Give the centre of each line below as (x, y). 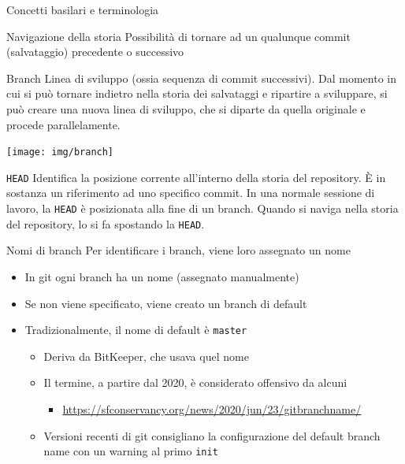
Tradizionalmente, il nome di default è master (136, 330)
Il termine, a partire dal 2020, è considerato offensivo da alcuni (195, 382)
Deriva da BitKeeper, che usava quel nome (146, 356)
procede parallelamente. (63, 124)
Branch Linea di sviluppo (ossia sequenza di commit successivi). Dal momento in (202, 78)
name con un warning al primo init (131, 451)
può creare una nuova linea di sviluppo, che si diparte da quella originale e (186, 108)
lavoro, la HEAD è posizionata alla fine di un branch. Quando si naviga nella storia (202, 208)
